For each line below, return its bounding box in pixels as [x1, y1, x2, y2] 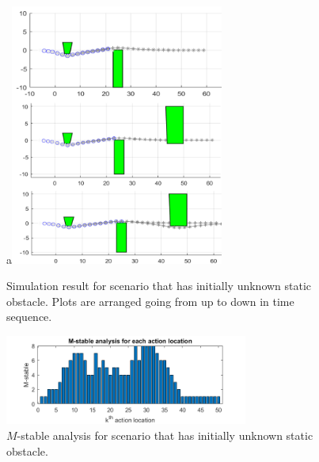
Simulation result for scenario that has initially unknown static [6, 277, 312, 294]
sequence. [6, 308, 52, 325]
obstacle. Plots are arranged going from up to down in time [6, 292, 294, 309]
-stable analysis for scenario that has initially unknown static [17, 426, 313, 443]
